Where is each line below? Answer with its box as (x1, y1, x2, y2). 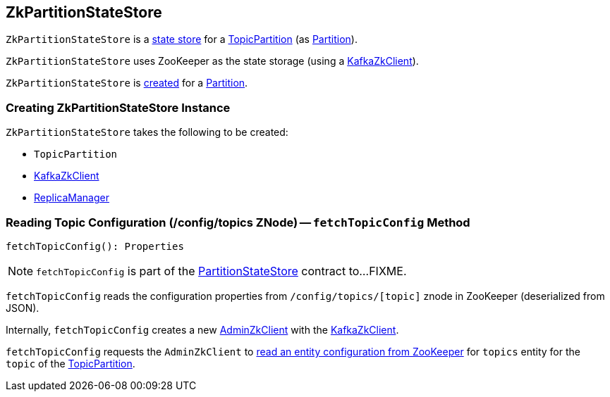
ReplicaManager (34, 191, 109, 204)
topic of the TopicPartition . (6, 357, 135, 370)
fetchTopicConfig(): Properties (6, 240, 184, 252)
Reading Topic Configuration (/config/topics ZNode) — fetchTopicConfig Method (6, 215, 470, 229)
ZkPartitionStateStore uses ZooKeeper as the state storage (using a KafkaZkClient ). (6, 55, 419, 68)
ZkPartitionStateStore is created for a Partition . (6, 77, 248, 89)
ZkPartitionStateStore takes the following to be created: (6, 126, 288, 139)
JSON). (6, 301, 39, 314)
